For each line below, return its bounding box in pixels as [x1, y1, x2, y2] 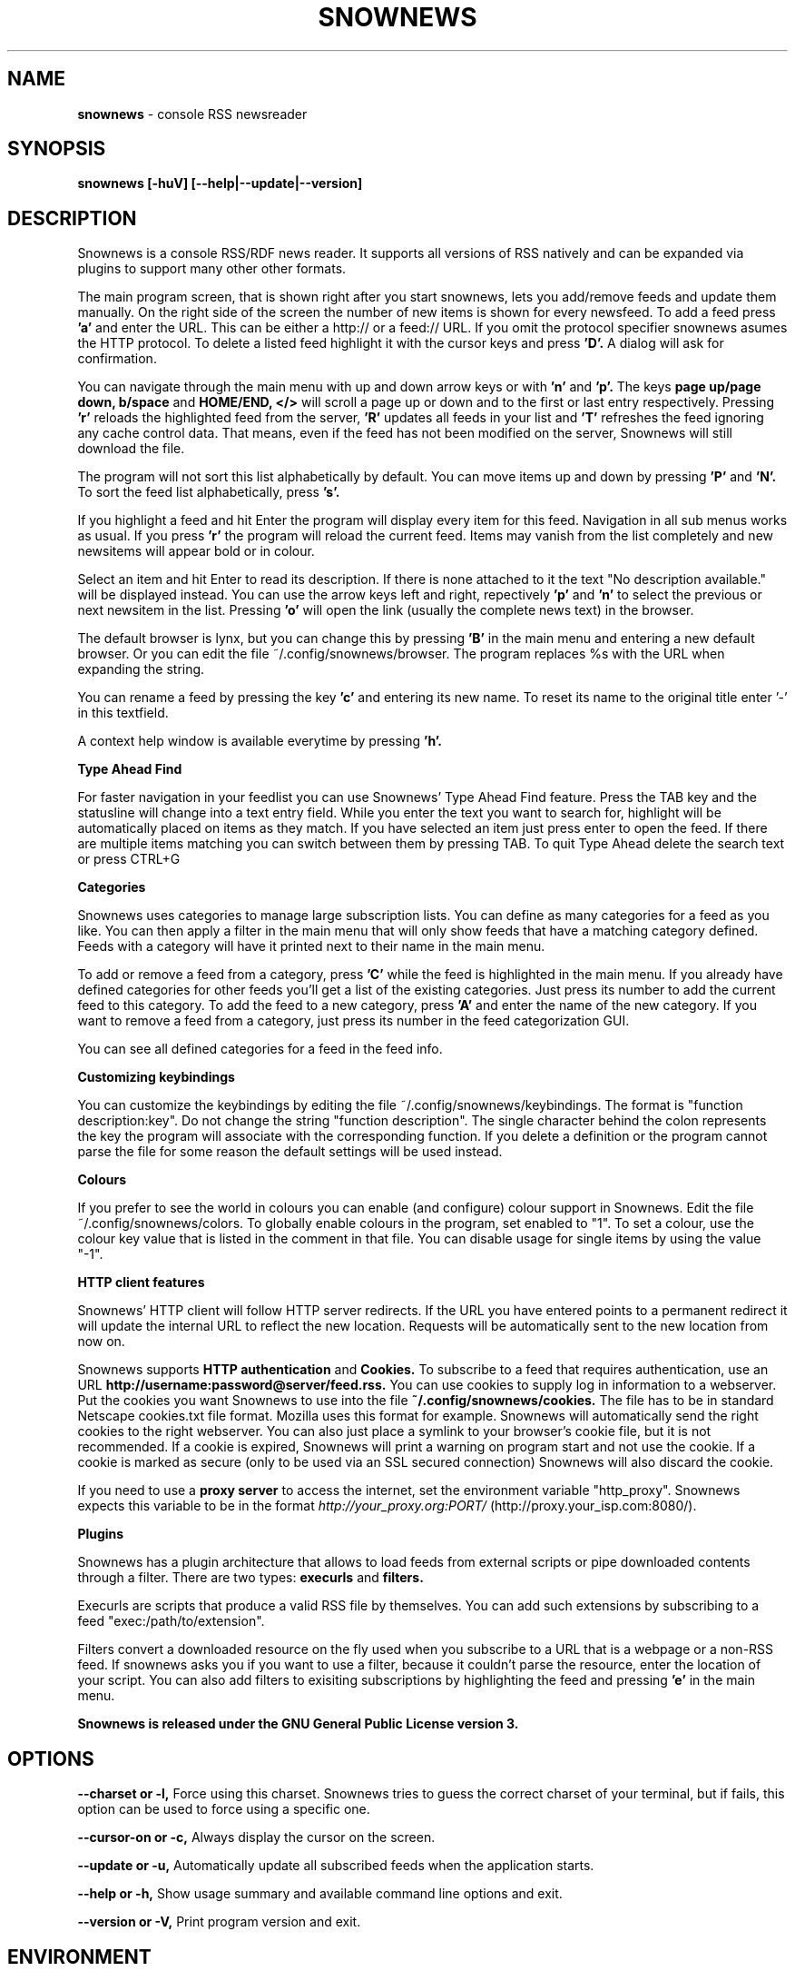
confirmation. [77, 351, 157, 367]
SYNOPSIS [7, 137, 106, 161]
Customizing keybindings [77, 1069, 235, 1085]
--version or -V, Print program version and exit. [77, 1914, 361, 1930]
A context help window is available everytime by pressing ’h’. [77, 733, 443, 749]
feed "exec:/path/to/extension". [77, 1613, 265, 1629]
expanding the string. [77, 661, 205, 678]
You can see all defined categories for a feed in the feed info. [77, 1041, 443, 1057]
